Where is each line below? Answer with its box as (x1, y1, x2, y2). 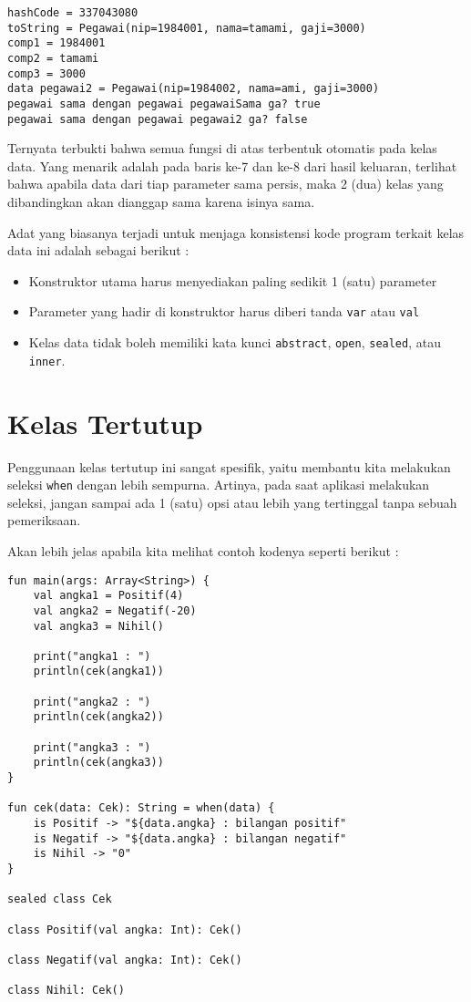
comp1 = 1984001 (7, 36, 106, 50)
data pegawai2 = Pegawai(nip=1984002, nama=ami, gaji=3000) (7, 82, 380, 96)
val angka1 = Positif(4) (33, 589, 184, 603)
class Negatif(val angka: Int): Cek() (7, 953, 242, 966)
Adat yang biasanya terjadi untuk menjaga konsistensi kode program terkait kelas (7, 222, 465, 242)
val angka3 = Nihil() (33, 619, 164, 633)
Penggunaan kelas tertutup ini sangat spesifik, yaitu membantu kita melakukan (7, 457, 451, 476)
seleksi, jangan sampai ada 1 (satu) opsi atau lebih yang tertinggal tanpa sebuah (7, 492, 457, 511)
